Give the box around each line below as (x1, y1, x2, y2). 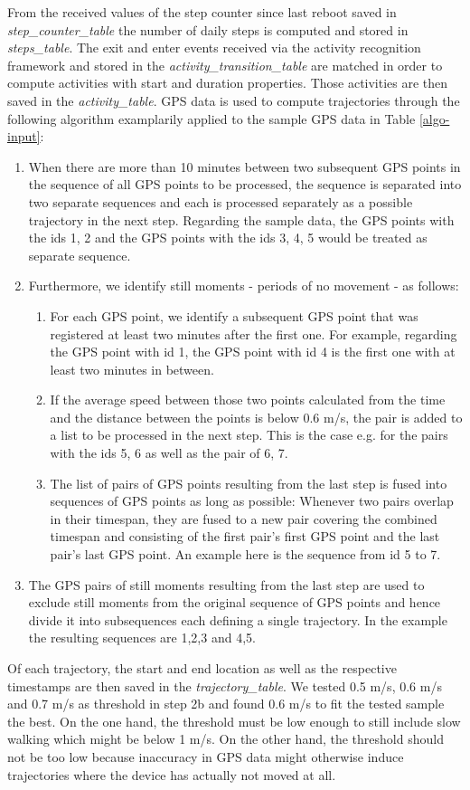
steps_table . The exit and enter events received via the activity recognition (7, 38, 421, 57)
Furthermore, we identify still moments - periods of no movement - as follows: (28, 276, 459, 295)
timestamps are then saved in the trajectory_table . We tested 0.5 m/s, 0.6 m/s (7, 676, 442, 695)
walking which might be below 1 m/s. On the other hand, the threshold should (7, 729, 444, 748)
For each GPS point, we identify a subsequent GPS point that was (50, 306, 418, 325)
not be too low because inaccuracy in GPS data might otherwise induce (7, 747, 404, 766)
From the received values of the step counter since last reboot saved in (7, 3, 397, 21)
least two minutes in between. (50, 359, 214, 378)
